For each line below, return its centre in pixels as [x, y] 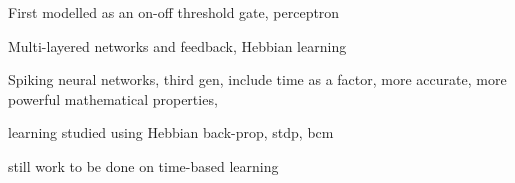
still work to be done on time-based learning [143, 165]
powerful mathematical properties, [113, 98]
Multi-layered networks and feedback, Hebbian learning [177, 45]
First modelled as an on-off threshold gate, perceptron [174, 12]
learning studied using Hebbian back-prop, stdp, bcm [171, 132]
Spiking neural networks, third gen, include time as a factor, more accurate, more [257, 79]
